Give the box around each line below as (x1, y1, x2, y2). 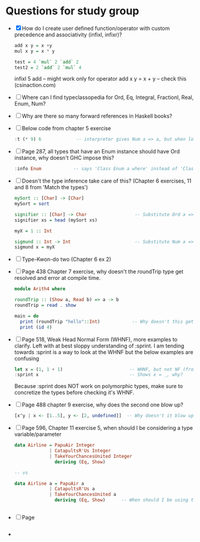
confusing (14, 355, 39, 362)
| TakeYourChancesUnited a (49, 491, 116, 498)
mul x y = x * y (14, 48, 55, 54)
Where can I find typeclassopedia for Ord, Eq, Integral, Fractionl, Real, (21, 94, 194, 101)
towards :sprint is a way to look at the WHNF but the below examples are (14, 348, 193, 356)
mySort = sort (14, 201, 50, 207)
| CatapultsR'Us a (49, 486, 95, 492)
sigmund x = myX (14, 244, 55, 250)
